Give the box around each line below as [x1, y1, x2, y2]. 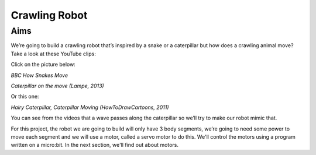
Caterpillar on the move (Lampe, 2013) [11, 82, 105, 89]
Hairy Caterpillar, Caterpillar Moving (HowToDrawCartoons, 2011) [11, 104, 169, 111]
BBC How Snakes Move [11, 72, 68, 79]
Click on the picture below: [11, 61, 75, 68]
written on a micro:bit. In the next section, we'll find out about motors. [11, 142, 178, 149]
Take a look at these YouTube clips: [11, 50, 96, 57]
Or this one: [11, 93, 39, 100]
